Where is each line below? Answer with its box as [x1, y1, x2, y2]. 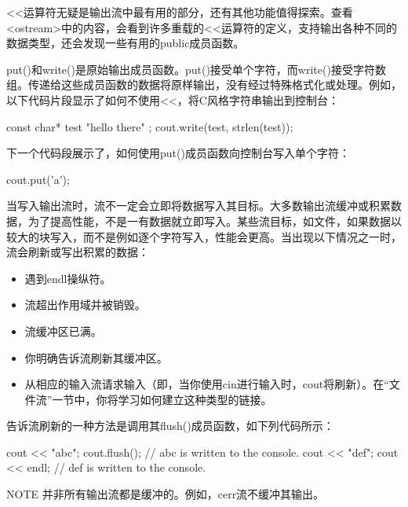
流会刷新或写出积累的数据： [6, 244, 149, 260]
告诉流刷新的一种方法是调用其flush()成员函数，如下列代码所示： [6, 417, 334, 434]
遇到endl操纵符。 [24, 270, 111, 286]
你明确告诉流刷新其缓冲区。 [24, 349, 168, 366]
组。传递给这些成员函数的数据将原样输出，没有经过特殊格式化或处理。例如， [6, 76, 402, 93]
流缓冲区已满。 [24, 322, 102, 339]
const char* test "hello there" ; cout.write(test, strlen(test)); [6, 118, 293, 134]
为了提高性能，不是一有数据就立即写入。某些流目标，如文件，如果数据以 [27, 212, 402, 229]
